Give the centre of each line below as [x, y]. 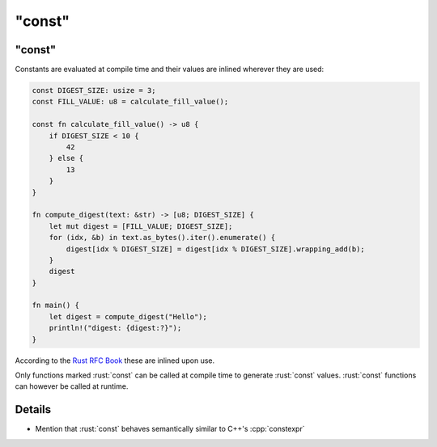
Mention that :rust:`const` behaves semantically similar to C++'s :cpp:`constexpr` [170, 429]
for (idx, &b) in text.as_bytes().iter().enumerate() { [162, 238]
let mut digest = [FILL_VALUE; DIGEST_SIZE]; [141, 226]
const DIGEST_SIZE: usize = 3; [94, 91]
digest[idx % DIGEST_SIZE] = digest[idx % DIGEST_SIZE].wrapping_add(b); [216, 249]
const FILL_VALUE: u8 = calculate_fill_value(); [130, 102]
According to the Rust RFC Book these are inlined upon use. [115, 361]
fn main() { [56, 306]
